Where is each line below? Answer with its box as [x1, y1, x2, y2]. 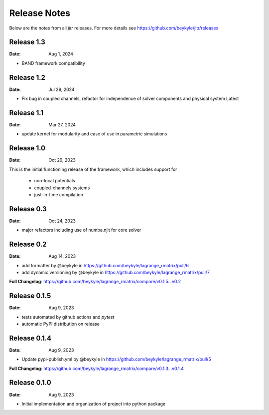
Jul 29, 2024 [48, 86, 75, 92]
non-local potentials [34, 178, 75, 184]
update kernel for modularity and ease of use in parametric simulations [21, 131, 167, 137]
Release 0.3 [9, 205, 47, 213]
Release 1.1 [9, 108, 44, 117]
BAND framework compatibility [21, 60, 86, 66]
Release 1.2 [9, 73, 46, 82]
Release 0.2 [9, 240, 47, 249]
